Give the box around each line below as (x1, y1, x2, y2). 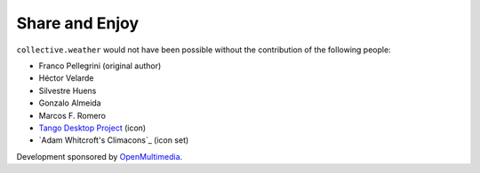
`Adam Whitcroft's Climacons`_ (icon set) (38, 135, 189, 145)
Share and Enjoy (16, 13, 140, 33)
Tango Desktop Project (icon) (38, 122, 147, 133)
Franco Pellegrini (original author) (38, 60, 162, 71)
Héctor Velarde (38, 73, 94, 83)
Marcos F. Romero (38, 110, 107, 121)
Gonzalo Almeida (38, 98, 101, 108)
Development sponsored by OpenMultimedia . (16, 151, 183, 161)
